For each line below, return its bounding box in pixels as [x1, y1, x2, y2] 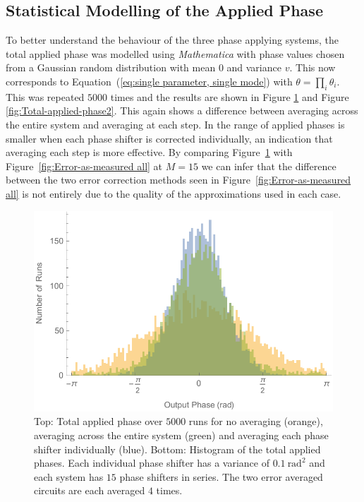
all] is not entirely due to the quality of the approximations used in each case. [6, 186, 341, 201]
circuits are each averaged [34, 483, 145, 498]
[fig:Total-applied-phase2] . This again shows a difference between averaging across [6, 103, 358, 118]
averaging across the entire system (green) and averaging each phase [34, 428, 329, 443]
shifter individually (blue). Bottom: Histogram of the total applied [34, 441, 321, 456]
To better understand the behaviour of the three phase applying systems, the [6, 32, 339, 47]
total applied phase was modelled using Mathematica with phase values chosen [6, 46, 345, 61]
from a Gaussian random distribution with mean [6, 60, 216, 75]
